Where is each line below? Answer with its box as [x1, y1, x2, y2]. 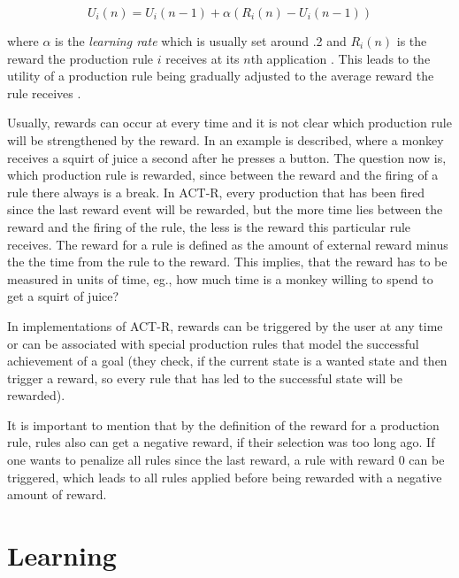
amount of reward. [7, 485, 107, 504]
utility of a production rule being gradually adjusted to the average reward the [7, 66, 434, 85]
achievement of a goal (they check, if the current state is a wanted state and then [7, 351, 448, 370]
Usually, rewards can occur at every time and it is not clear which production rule [7, 113, 452, 132]
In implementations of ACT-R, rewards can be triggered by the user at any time [7, 316, 443, 335]
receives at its [165, 49, 240, 67]
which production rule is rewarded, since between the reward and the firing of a [7, 166, 439, 184]
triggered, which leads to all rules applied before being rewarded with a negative [7, 467, 442, 486]
